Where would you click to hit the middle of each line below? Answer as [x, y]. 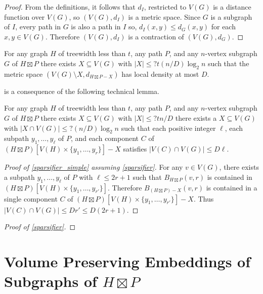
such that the [229, 63]
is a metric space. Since [164, 16]
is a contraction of [156, 36]
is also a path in [96, 27]
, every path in [38, 27]
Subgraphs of [51, 281]
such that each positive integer [168, 128]
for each [223, 27]
